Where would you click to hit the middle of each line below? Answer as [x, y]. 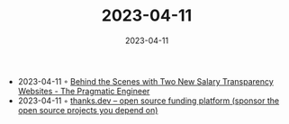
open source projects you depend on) [88, 110]
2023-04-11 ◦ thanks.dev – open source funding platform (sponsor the [149, 101]
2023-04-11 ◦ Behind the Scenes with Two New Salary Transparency [146, 81]
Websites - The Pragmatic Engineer [84, 91]
